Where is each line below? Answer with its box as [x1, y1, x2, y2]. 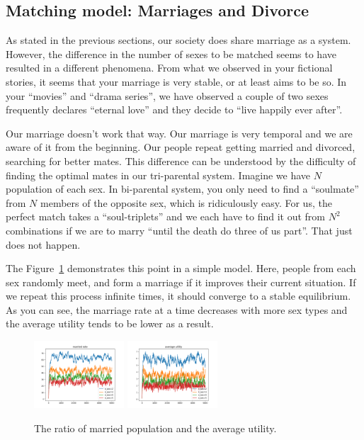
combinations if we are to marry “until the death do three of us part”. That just [6, 222, 353, 237]
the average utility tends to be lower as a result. [6, 316, 214, 331]
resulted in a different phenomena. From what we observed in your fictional [6, 60, 333, 75]
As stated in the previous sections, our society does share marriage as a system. [6, 33, 351, 47]
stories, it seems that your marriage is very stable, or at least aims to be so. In [6, 74, 347, 89]
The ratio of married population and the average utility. [34, 421, 277, 436]
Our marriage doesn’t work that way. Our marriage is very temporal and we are [6, 125, 353, 140]
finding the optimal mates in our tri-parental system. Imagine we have [6, 167, 311, 182]
